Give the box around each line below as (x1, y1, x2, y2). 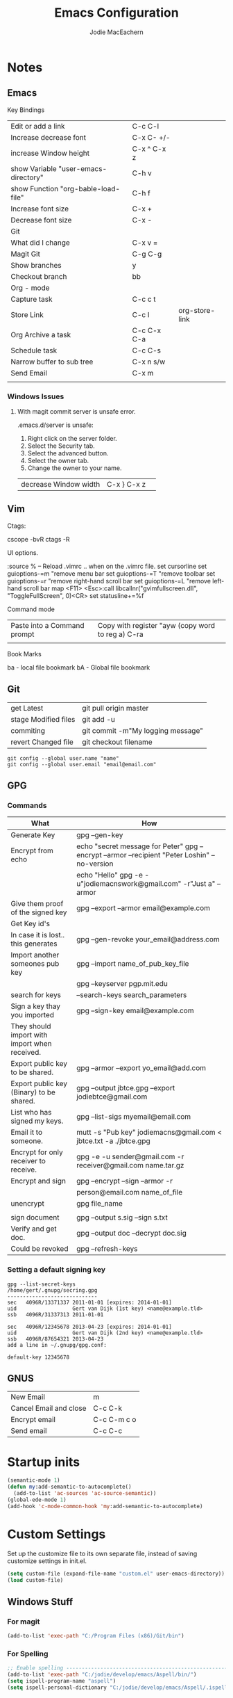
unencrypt (10, 1199, 45, 1208)
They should (10, 1021, 51, 1031)
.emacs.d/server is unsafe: (17, 421, 94, 429)
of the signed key (10, 907, 67, 917)
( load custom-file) (7, 1576, 64, 1583)
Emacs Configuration (54, 5, 179, 21)
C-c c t (132, 294, 156, 304)
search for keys (10, 990, 61, 1000)
